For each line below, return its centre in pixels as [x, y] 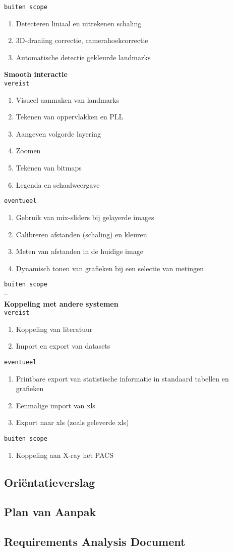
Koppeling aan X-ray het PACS [65, 455]
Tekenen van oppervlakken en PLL [70, 117]
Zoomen [28, 151]
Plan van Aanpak [50, 512]
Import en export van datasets [63, 346]
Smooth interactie [36, 74]
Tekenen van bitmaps [49, 168]
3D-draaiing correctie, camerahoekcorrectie [82, 40]
